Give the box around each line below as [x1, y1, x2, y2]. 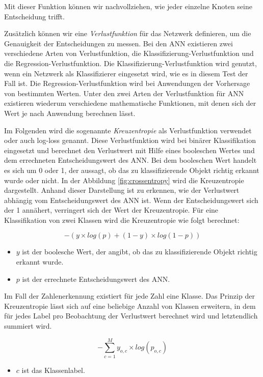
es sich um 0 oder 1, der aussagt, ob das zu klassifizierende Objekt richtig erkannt [4, 164, 259, 175]
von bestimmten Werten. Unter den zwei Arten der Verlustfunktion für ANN [4, 88, 244, 98]
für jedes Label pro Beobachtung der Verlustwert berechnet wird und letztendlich [4, 310, 258, 321]
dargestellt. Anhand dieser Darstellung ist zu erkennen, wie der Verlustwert [4, 185, 240, 195]
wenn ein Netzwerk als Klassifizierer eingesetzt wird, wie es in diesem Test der [4, 68, 248, 78]
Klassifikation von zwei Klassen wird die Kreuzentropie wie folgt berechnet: [4, 214, 240, 225]
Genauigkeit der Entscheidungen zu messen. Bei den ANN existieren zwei [4, 38, 233, 48]
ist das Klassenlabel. [21, 364, 85, 375]
